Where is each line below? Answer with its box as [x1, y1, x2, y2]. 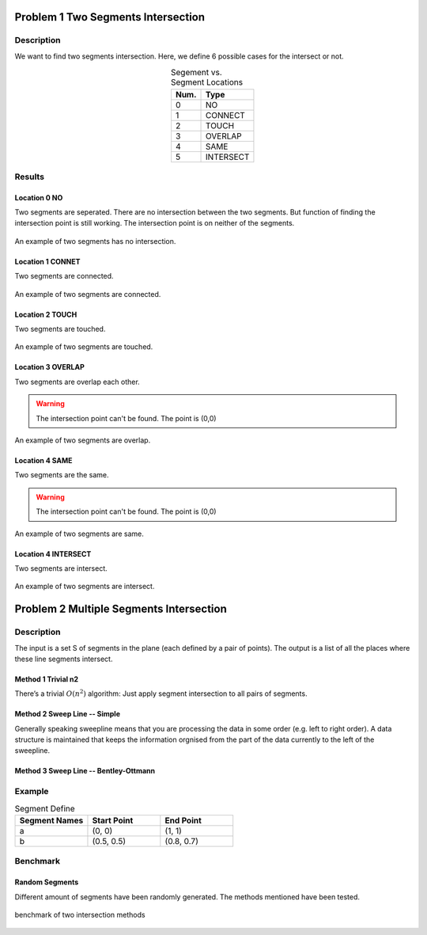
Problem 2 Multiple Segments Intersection [14, 602, 227, 616]
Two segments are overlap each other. [14, 377, 140, 386]
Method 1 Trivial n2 [14, 674, 79, 684]
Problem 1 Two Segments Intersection [14, 10, 206, 24]
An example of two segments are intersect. [14, 582, 155, 591]
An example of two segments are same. [14, 529, 144, 538]
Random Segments [14, 877, 79, 887]
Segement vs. [170, 67, 223, 78]
